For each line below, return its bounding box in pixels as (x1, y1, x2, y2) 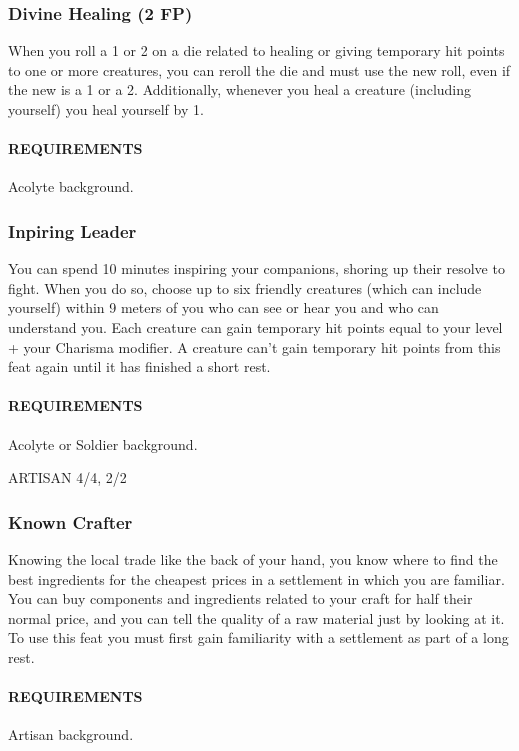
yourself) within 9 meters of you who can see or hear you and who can (8, 297, 439, 318)
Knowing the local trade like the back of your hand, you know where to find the (8, 548, 498, 569)
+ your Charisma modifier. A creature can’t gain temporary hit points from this (8, 336, 501, 357)
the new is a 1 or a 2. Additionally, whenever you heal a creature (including (8, 79, 472, 100)
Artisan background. (8, 724, 134, 745)
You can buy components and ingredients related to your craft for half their (8, 588, 473, 609)
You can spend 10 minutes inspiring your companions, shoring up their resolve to (8, 258, 505, 279)
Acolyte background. (8, 176, 134, 197)
